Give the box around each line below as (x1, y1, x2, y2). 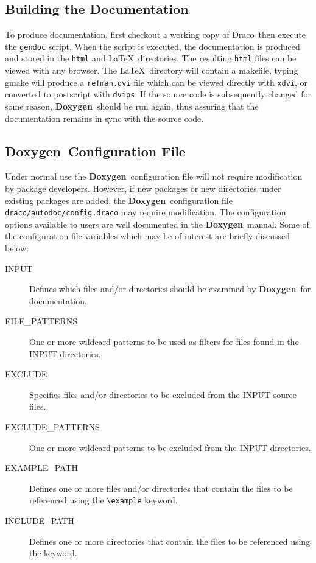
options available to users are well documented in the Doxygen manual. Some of (5, 217, 309, 230)
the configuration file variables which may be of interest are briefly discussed (5, 229, 290, 242)
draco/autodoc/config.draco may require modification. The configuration (5, 206, 286, 219)
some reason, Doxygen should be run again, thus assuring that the (5, 100, 259, 113)
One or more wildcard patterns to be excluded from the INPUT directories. (29, 441, 311, 453)
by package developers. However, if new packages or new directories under (5, 182, 281, 194)
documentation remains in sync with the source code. (5, 111, 204, 124)
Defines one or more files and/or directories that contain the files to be (29, 481, 293, 494)
